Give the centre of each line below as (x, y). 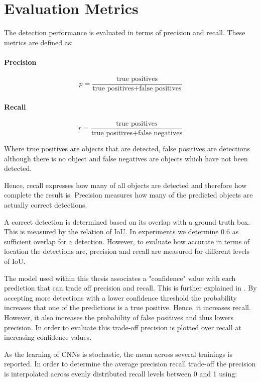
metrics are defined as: (39, 42)
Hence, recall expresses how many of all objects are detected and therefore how (125, 185)
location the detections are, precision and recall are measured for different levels (127, 251)
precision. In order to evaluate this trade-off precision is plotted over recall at (123, 327)
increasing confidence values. (48, 337)
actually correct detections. (46, 205)
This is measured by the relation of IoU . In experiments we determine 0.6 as (121, 231)
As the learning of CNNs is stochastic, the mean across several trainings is (118, 354)
